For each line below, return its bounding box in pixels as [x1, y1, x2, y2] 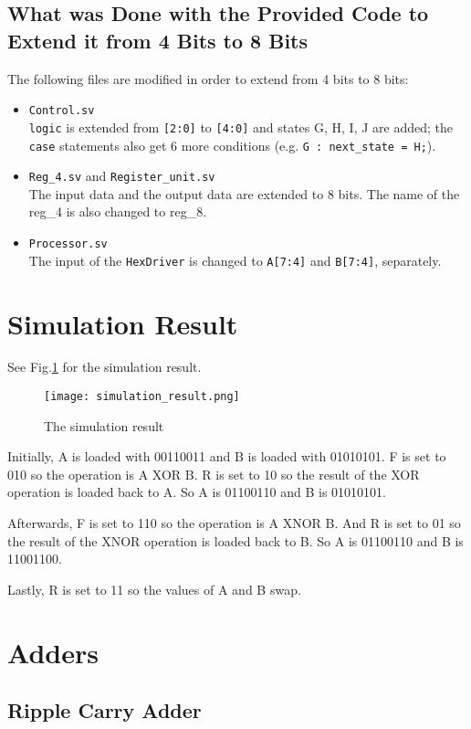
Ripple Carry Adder [7, 696, 202, 724]
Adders [7, 633, 99, 671]
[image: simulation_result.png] [44, 390, 240, 404]
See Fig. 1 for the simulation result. [7, 357, 202, 376]
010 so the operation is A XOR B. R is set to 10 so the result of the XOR [7, 464, 420, 483]
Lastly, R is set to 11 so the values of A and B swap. [7, 579, 301, 598]
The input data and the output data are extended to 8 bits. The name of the [28, 184, 460, 203]
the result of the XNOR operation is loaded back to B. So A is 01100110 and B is [7, 531, 464, 550]
